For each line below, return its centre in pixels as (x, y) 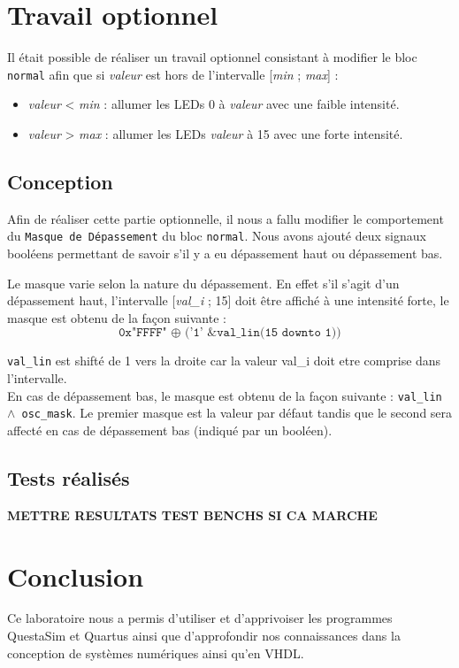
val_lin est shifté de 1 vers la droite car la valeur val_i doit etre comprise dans (224, 361)
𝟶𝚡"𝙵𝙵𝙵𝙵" (143, 333)
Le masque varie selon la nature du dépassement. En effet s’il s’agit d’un (203, 283)
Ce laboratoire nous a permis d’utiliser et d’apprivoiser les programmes (200, 618)
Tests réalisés (69, 477)
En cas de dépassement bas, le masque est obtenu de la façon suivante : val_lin (225, 395)
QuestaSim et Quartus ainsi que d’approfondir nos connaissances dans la (204, 636)
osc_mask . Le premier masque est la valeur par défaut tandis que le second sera (237, 413)
